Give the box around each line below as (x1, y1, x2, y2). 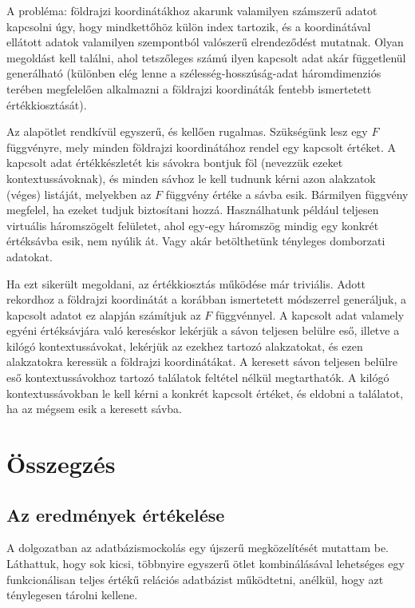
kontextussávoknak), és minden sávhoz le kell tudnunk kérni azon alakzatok (6, 169, 376, 186)
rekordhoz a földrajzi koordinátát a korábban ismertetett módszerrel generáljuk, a (6, 291, 407, 308)
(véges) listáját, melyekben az (6, 185, 152, 202)
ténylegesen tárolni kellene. (6, 586, 138, 603)
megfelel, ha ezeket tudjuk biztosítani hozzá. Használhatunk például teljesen (6, 201, 379, 218)
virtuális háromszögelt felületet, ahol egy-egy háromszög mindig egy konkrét (6, 217, 379, 233)
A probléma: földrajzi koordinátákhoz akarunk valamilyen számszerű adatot (6, 2, 377, 18)
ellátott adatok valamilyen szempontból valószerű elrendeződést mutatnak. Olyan (6, 34, 404, 50)
